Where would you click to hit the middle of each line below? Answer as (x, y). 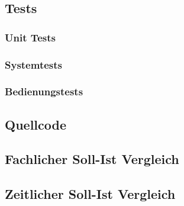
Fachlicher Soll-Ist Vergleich (92, 159)
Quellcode (35, 124)
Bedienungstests (44, 91)
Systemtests (33, 64)
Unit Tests (30, 37)
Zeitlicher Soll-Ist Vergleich (90, 194)
